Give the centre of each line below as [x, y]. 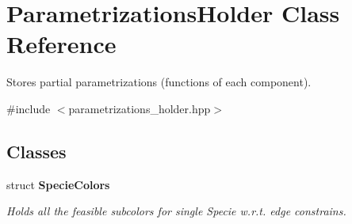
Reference [61, 44]
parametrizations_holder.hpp [140, 108]
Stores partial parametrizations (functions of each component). [159, 82]
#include [29, 108]
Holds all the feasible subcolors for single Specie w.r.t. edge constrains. [176, 211]
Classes [36, 151]
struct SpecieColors [58, 184]
